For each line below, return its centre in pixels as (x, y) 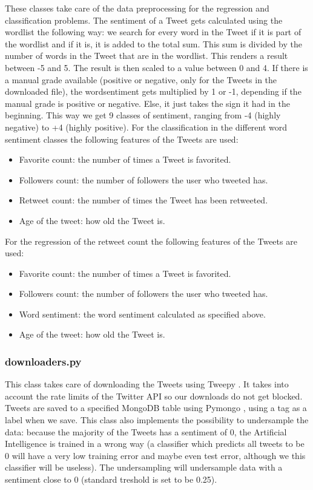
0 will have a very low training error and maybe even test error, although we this (155, 455)
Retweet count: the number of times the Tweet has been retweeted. (143, 200)
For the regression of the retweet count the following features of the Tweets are (151, 241)
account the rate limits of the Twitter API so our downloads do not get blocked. (154, 396)
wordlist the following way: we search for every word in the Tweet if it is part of (153, 32)
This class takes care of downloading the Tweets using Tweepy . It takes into (147, 384)
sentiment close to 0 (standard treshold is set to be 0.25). (111, 479)
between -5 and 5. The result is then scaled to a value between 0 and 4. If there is (156, 67)
